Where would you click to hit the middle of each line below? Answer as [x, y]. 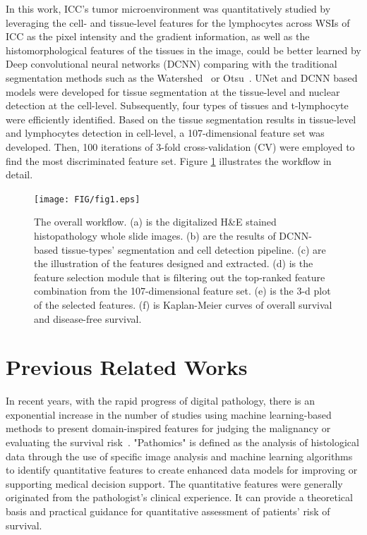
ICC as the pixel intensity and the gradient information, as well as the [158, 36]
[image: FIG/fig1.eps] [87, 199]
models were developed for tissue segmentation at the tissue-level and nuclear [173, 91]
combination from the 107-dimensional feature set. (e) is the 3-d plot [182, 291]
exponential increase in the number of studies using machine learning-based [169, 414]
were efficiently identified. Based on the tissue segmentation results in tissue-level [181, 119]
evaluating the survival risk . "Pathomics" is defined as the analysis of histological [182, 442]
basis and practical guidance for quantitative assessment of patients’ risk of [168, 511]
